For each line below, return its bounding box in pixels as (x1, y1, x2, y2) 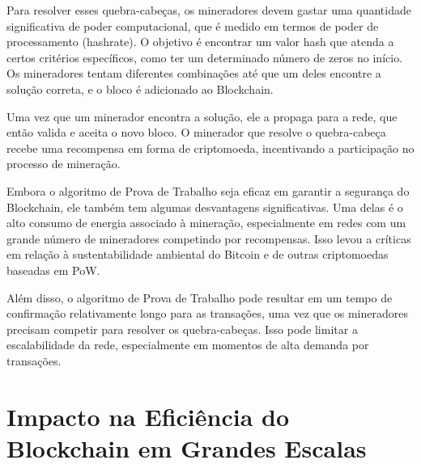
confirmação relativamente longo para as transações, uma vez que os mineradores (6, 305, 409, 322)
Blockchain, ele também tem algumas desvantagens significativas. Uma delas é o (6, 198, 403, 215)
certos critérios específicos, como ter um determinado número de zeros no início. (6, 49, 403, 65)
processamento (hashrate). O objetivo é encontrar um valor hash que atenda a (6, 33, 394, 50)
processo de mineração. (6, 155, 121, 172)
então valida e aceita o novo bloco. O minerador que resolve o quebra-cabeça (6, 124, 386, 141)
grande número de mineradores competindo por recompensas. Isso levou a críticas (6, 230, 411, 247)
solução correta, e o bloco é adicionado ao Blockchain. (6, 80, 274, 97)
